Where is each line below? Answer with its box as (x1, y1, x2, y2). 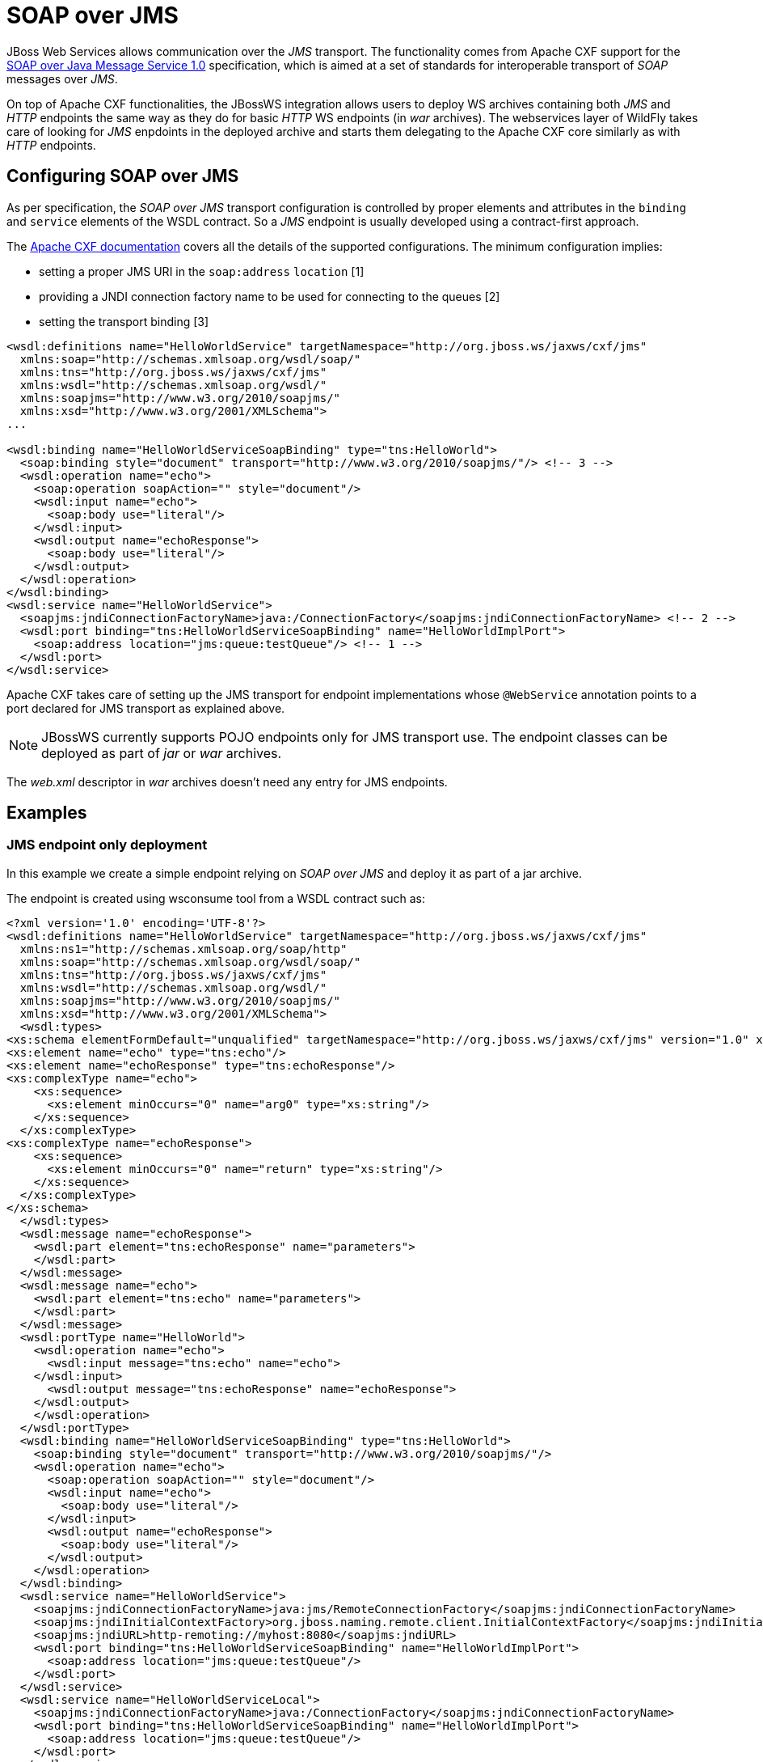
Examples (6, 803, 87, 824)
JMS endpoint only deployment (6, 837, 208, 853)
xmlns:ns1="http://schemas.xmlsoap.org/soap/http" (19, 942, 348, 955)
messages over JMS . (6, 71, 118, 86)
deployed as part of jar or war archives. (41, 744, 282, 761)
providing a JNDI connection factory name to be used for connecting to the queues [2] (39, 289, 500, 303)
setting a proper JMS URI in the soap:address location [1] (39, 264, 365, 278)
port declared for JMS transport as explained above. (6, 701, 285, 715)
